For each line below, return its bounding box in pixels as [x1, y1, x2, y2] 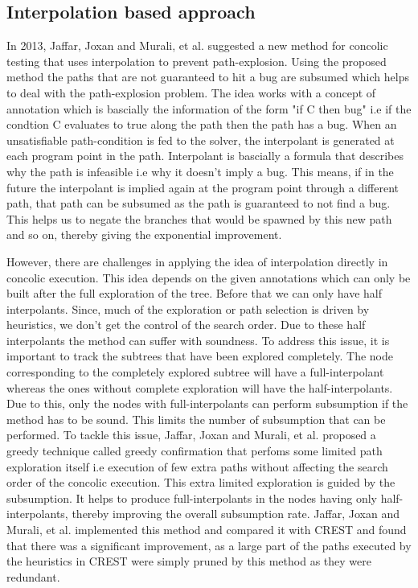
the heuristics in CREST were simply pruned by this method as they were [6, 553, 371, 569]
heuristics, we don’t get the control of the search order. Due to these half [6, 316, 366, 333]
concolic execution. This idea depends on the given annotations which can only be [6, 269, 411, 286]
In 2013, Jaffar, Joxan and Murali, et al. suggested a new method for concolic [6, 37, 388, 54]
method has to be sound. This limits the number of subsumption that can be [6, 410, 386, 427]
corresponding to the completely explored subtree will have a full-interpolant [6, 364, 384, 380]
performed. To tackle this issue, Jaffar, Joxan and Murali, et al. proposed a [6, 426, 376, 443]
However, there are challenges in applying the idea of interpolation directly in [6, 253, 388, 269]
